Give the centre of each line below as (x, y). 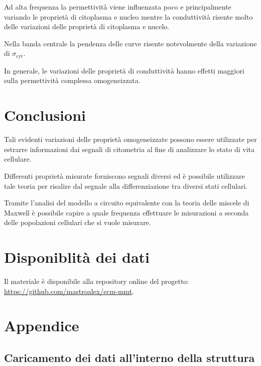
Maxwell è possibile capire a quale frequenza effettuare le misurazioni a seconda (126, 212)
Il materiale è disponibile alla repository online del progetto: (97, 281)
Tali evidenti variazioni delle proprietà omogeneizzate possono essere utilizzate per (130, 139)
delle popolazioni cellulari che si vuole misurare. (78, 222)
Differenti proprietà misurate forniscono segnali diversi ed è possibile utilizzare (124, 175)
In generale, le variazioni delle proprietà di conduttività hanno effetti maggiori (124, 70)
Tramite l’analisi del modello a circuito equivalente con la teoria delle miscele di (127, 203)
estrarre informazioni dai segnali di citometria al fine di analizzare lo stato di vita (129, 149)
